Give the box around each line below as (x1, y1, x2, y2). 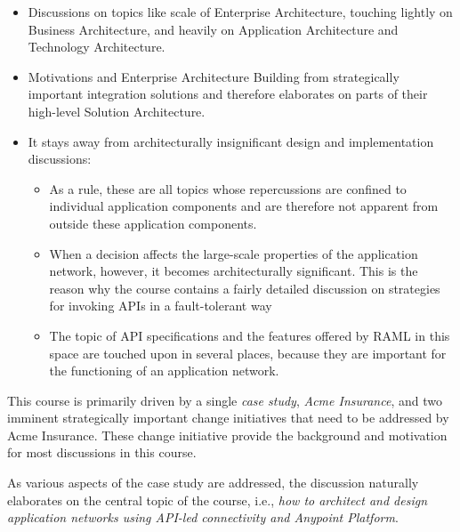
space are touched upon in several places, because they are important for (49, 343, 447, 362)
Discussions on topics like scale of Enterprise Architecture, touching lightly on (28, 3, 453, 20)
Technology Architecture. (28, 37, 165, 56)
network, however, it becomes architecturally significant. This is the (49, 262, 418, 280)
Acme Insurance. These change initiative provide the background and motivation (7, 425, 448, 444)
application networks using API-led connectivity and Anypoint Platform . (7, 508, 399, 527)
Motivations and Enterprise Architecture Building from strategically (28, 67, 399, 85)
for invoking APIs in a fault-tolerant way (49, 296, 272, 315)
